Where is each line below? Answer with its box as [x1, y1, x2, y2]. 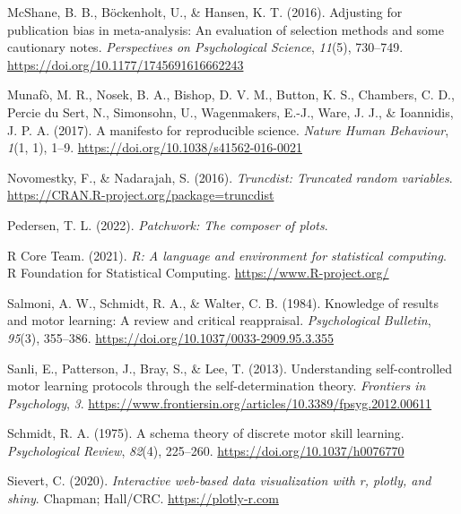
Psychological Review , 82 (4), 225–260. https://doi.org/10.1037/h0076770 [7, 441, 404, 459]
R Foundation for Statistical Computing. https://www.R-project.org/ [7, 263, 389, 282]
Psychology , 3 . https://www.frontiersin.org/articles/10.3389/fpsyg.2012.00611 [7, 393, 432, 412]
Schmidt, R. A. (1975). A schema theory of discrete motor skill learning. [7, 424, 404, 442]
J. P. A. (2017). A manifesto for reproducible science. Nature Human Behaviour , [7, 120, 449, 139]
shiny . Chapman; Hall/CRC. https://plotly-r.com [7, 489, 279, 508]
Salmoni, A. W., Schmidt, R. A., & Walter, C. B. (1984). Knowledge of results [7, 293, 439, 312]
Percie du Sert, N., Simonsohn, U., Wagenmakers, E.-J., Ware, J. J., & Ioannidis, [7, 102, 454, 121]
